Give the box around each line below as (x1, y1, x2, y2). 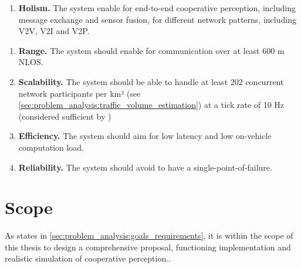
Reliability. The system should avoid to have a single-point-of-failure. (18, 161, 272, 173)
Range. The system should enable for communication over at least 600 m (18, 44, 285, 56)
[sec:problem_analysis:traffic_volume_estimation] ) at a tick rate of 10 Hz (18, 99, 285, 111)
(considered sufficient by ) (18, 110, 111, 122)
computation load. (18, 141, 84, 153)
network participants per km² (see (18, 87, 141, 99)
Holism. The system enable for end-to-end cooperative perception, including (18, 2, 296, 13)
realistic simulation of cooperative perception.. (5, 252, 171, 264)
